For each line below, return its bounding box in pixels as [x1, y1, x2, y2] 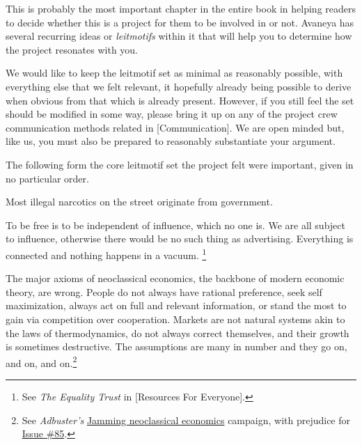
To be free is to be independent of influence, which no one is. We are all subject [6, 217, 345, 232]
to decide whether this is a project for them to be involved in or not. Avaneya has [6, 15, 354, 29]
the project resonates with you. [6, 42, 139, 56]
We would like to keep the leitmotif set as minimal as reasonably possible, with [6, 65, 343, 80]
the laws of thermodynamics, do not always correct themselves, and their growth [6, 325, 349, 340]
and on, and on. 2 [6, 353, 77, 370]
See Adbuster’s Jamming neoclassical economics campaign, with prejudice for [22, 412, 351, 427]
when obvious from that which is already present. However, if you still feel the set [6, 93, 354, 107]
